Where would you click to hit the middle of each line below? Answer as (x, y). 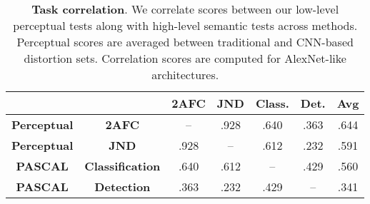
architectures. (185, 75)
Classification (122, 166)
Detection (122, 187)
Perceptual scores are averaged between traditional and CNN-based (185, 42)
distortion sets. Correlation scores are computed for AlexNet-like (185, 58)
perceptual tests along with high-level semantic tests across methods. (185, 25)
